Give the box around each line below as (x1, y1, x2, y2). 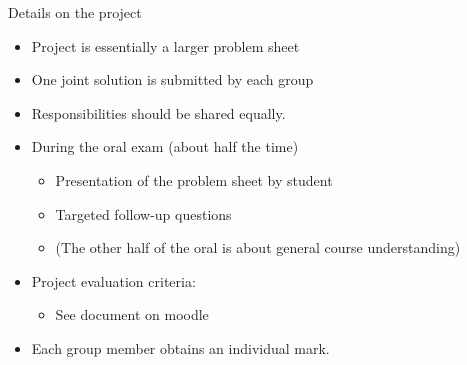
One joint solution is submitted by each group (31, 69, 314, 90)
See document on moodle (55, 304, 209, 325)
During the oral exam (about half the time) (31, 136, 299, 157)
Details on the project (8, 2, 142, 22)
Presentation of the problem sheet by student (55, 169, 333, 190)
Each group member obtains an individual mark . (31, 337, 330, 358)
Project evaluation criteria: (31, 270, 196, 291)
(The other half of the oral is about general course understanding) (55, 237, 461, 258)
